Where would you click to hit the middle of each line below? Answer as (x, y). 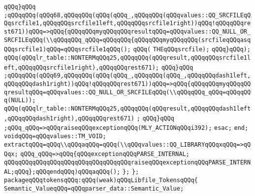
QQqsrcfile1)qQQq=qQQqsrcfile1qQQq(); (67, 50)
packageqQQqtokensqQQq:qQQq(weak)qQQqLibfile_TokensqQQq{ (101, 180)
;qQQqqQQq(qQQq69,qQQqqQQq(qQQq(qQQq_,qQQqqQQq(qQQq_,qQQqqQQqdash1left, (127, 76)
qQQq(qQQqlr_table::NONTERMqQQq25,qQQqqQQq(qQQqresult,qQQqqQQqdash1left (127, 108)
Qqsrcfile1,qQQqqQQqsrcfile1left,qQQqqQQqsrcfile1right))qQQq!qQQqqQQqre (127, 23)
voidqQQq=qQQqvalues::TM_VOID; (55, 136)
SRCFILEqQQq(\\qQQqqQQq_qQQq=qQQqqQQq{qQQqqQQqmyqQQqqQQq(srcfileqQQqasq (127, 40)
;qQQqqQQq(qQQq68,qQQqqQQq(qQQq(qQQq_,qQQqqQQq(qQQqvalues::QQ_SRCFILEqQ (127, 15)
